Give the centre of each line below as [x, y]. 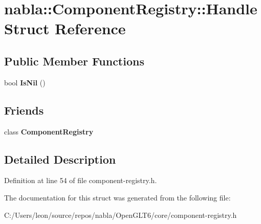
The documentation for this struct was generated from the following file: [117, 197]
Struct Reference [65, 28]
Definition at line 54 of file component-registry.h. [81, 180]
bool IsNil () [25, 82]
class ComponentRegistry [49, 131]
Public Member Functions [74, 61]
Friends [24, 110]
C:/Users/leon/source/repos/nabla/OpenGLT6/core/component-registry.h [121, 215]
